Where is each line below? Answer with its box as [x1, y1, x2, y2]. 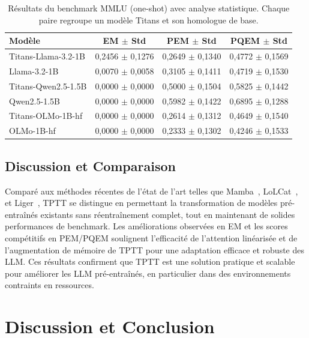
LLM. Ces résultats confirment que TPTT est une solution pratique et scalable [5, 255, 295, 268]
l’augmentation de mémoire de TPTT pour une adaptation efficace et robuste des [5, 243, 304, 256]
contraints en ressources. [5, 279, 94, 291]
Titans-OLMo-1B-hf [9, 109, 83, 122]
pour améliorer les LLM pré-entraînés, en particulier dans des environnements [5, 267, 291, 279]
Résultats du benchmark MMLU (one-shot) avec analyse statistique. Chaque [8, 2, 290, 14]
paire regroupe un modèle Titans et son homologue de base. [38, 13, 259, 26]
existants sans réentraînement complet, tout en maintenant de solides [40, 208, 295, 220]
